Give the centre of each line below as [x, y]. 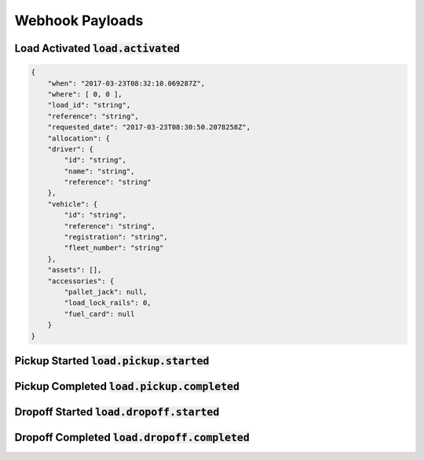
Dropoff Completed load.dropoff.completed [132, 437]
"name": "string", [99, 171]
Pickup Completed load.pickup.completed [127, 386]
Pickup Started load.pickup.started [112, 361]
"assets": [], [75, 270]
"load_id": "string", [89, 105]
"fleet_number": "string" [114, 248]
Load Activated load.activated [97, 48]
